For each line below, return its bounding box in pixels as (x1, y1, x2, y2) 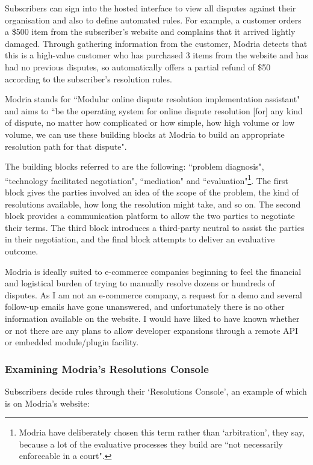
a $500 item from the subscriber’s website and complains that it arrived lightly (5, 25, 296, 38)
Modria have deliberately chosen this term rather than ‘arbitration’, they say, (19, 426, 305, 439)
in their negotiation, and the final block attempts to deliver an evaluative (5, 233, 275, 245)
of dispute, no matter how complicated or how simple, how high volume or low (5, 116, 295, 129)
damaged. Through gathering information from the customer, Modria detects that (5, 37, 308, 49)
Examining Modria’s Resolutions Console (5, 361, 209, 376)
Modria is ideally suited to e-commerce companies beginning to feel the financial (5, 265, 302, 277)
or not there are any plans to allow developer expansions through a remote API (5, 324, 299, 336)
